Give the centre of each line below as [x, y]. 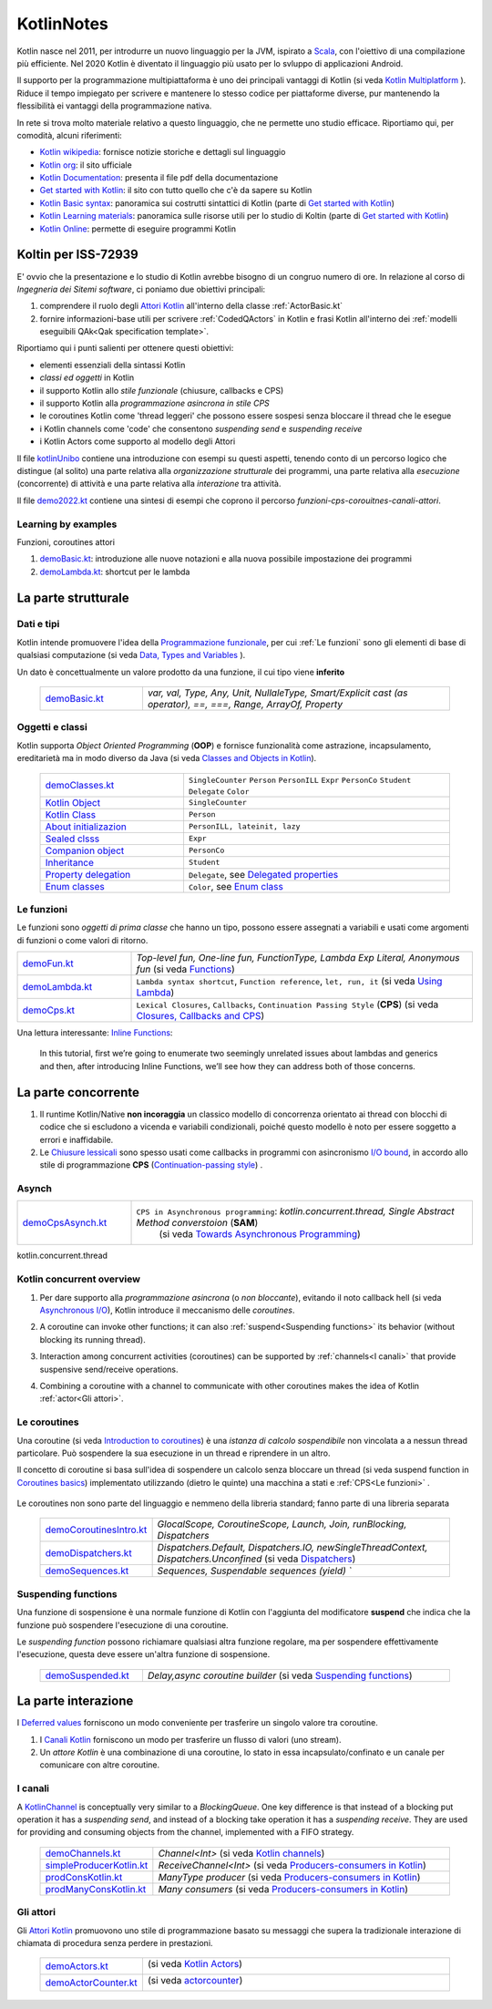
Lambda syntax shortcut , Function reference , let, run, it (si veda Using [289, 982]
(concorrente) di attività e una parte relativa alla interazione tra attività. [149, 484]
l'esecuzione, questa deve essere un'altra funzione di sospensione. [143, 1654]
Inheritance [70, 862]
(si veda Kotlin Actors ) [195, 1964]
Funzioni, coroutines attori [66, 541]
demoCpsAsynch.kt [65, 1223]
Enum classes [75, 886]
